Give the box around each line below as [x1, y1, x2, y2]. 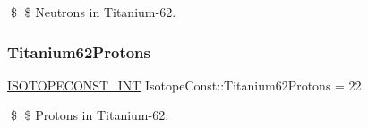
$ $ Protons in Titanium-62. [10, 106, 169, 124]
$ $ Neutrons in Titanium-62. [10, 3, 176, 21]
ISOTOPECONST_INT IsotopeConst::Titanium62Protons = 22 [7, 75, 362, 94]
